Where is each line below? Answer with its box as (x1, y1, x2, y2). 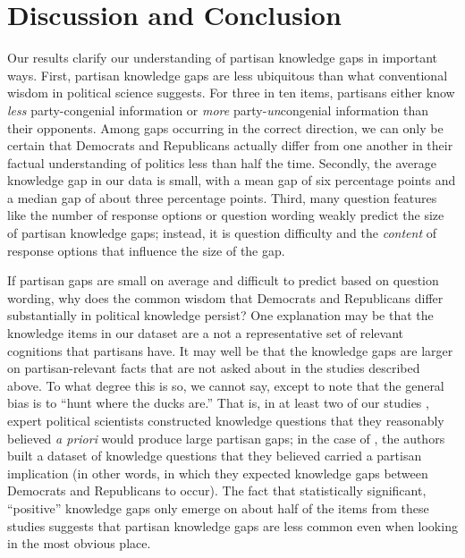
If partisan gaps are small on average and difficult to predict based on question (7, 271, 439, 290)
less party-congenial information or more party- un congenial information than (7, 100, 429, 119)
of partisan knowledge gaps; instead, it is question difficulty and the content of (7, 224, 436, 242)
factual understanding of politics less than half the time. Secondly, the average (7, 153, 436, 172)
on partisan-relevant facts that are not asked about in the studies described (7, 359, 420, 377)
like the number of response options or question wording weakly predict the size (7, 206, 444, 224)
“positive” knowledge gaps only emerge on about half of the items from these (7, 498, 429, 517)
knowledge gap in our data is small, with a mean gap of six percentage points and (7, 171, 456, 190)
